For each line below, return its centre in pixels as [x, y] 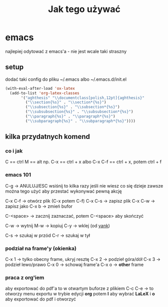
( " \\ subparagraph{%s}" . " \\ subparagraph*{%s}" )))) [80, 121]
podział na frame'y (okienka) [41, 248]
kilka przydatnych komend [48, 137]
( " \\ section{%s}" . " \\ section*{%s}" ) [66, 102]
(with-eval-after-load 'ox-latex [40, 88]
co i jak [14, 151]
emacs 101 [18, 175]
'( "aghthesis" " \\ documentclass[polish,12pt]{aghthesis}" [82, 98]
